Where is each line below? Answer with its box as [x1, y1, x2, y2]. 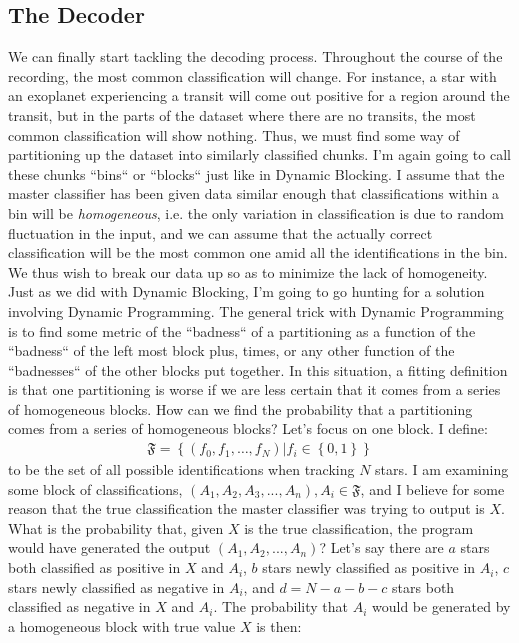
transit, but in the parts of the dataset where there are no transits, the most [8, 104, 476, 125]
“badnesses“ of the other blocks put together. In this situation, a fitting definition [8, 359, 508, 380]
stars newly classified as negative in [8, 576, 225, 597]
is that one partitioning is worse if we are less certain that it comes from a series [8, 379, 501, 400]
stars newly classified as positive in [262, 557, 476, 578]
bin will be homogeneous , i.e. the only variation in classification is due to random [8, 202, 504, 223]
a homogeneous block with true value [8, 615, 236, 636]
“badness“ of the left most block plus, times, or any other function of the [8, 340, 455, 361]
